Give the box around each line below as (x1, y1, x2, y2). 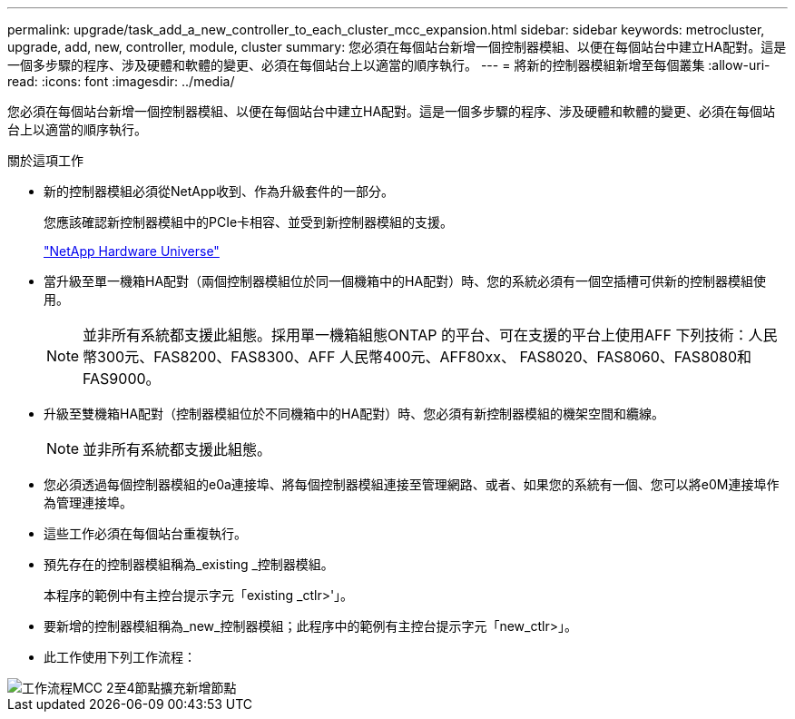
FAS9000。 (83, 369, 161, 388)
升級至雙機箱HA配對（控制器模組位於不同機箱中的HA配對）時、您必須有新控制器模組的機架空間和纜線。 (44, 406, 665, 421)
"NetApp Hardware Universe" (44, 243, 220, 259)
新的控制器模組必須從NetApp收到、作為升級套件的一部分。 (44, 183, 395, 199)
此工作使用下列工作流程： (44, 649, 196, 665)
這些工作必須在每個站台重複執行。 (44, 526, 247, 541)
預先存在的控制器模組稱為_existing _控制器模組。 (44, 556, 334, 572)
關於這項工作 (7, 153, 83, 168)
